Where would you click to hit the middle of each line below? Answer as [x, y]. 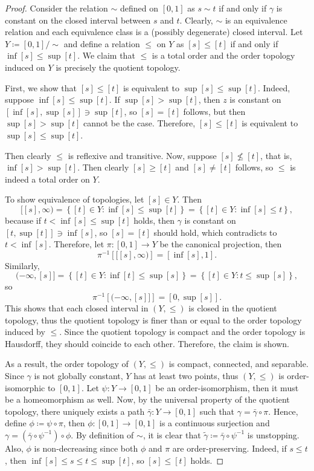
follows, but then [214, 111]
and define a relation [102, 43]
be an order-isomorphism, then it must [227, 387]
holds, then [154, 220]
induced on [25, 67]
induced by [25, 332]
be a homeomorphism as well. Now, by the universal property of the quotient [147, 399]
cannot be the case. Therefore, [139, 123]
